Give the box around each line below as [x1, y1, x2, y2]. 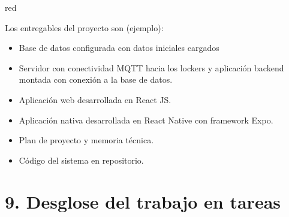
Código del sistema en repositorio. [19, 153, 144, 166]
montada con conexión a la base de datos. [19, 73, 173, 86]
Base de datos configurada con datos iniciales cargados [19, 41, 219, 54]
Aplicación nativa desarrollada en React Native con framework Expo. [19, 113, 273, 126]
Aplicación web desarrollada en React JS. [19, 93, 171, 106]
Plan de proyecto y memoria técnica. [19, 134, 154, 146]
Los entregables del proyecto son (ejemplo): [5, 21, 164, 34]
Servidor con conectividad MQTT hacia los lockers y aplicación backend [19, 61, 284, 74]
